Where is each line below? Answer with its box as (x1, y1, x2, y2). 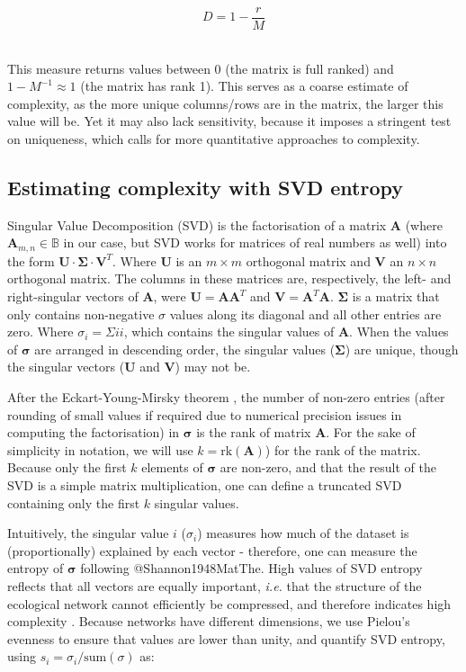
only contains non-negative (7, 304, 155, 323)
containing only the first (7, 493, 140, 512)
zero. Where (7, 322, 74, 341)
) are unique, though (345, 339, 459, 358)
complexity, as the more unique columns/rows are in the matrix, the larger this (7, 94, 444, 112)
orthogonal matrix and (246, 251, 371, 270)
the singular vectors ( (7, 357, 125, 376)
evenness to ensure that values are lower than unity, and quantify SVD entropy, (7, 629, 445, 648)
